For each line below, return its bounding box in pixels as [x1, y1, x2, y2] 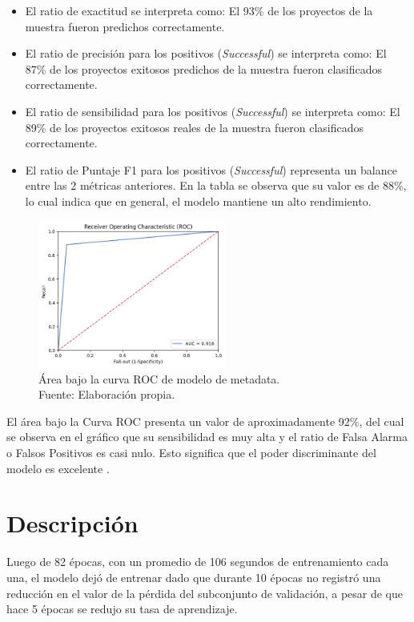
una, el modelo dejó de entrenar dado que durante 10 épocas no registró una [6, 568, 381, 585]
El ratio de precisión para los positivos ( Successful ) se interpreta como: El [25, 45, 387, 62]
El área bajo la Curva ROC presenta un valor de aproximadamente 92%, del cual [6, 412, 404, 429]
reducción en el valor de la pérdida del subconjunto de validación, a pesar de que [6, 584, 403, 601]
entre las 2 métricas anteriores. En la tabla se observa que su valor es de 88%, [25, 177, 407, 194]
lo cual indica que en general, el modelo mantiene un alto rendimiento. [25, 192, 372, 209]
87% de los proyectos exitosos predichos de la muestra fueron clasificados [25, 60, 383, 77]
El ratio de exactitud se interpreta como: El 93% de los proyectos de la [25, 2, 373, 18]
